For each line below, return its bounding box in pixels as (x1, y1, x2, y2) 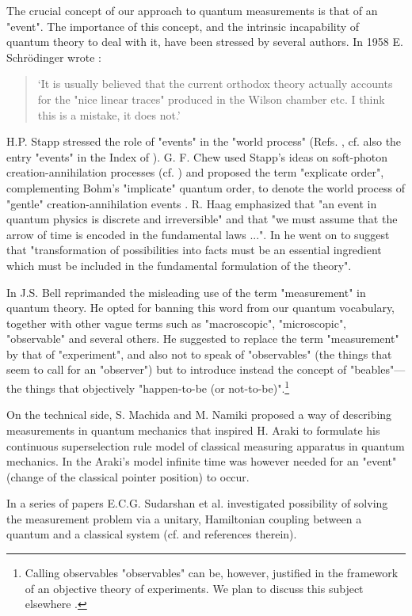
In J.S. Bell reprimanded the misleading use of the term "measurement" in (6, 283, 366, 300)
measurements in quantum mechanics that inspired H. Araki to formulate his (6, 421, 380, 438)
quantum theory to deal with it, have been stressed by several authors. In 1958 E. (6, 33, 403, 50)
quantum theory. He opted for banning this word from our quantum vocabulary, (6, 299, 395, 316)
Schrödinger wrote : (6, 48, 101, 65)
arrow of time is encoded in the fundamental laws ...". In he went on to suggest (6, 226, 390, 242)
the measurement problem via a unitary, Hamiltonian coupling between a (6, 510, 362, 527)
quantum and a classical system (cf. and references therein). (6, 526, 297, 542)
